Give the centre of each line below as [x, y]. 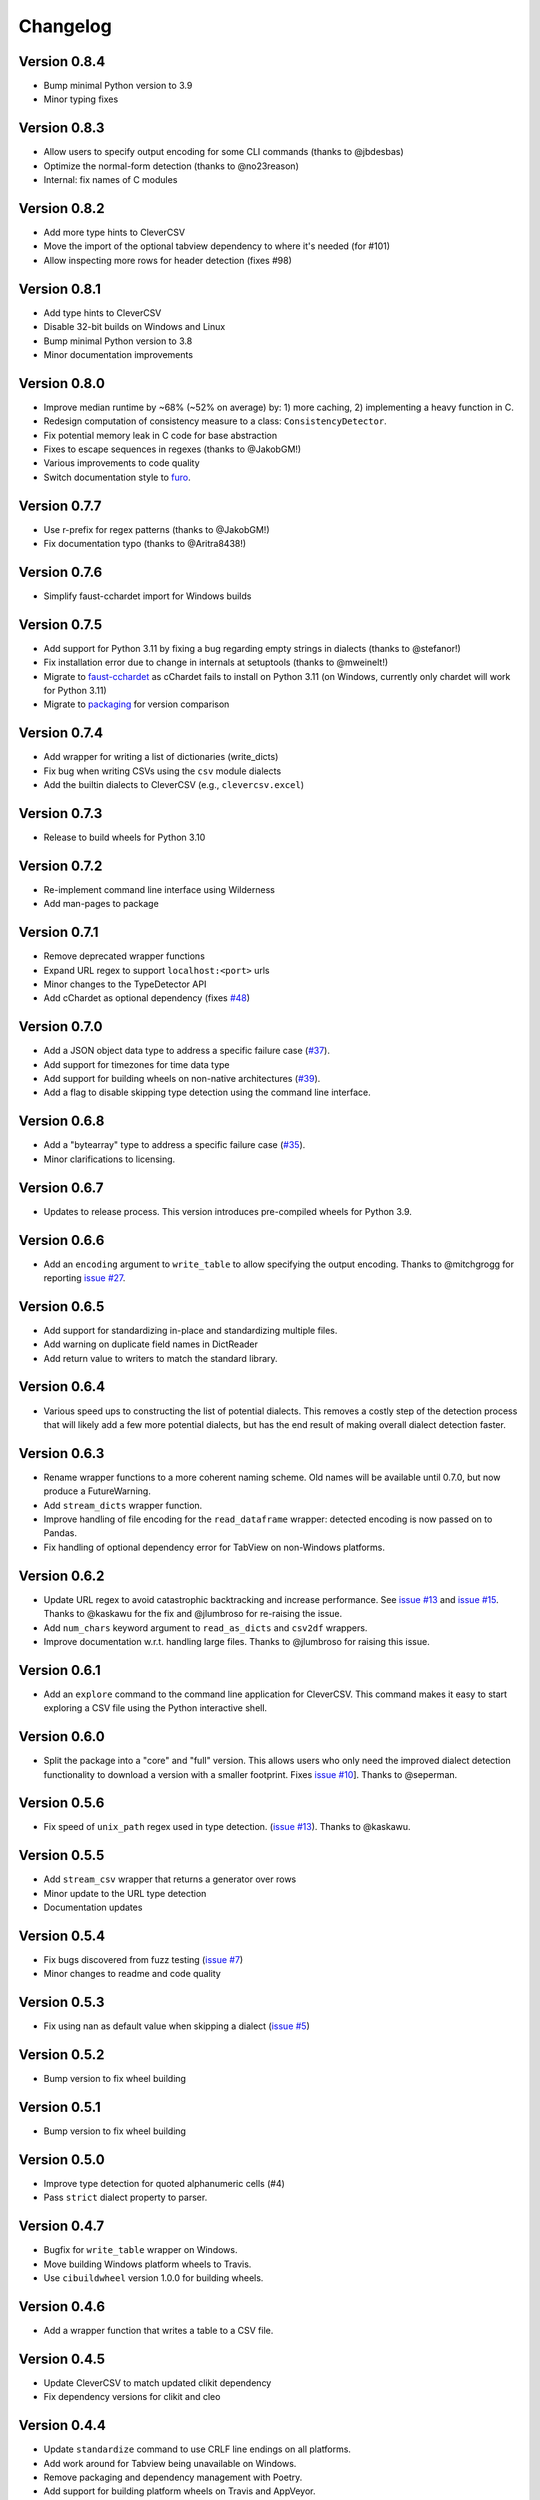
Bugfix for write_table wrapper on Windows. [140, 2250]
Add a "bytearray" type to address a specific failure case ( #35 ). [174, 1145]
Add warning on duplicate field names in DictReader [151, 1344]
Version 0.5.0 [61, 2159]
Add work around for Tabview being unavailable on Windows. [170, 2463]
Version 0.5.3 [61, 2002]
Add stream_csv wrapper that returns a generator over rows [170, 1879]
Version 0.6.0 [61, 1736]
